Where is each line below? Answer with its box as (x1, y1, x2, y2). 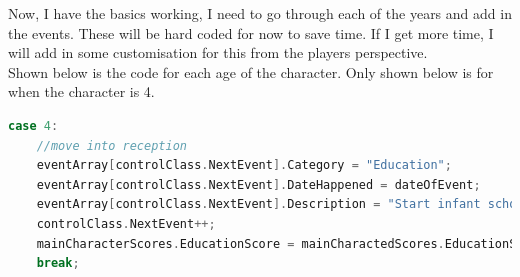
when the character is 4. (8, 81, 155, 102)
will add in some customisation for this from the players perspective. (8, 42, 428, 63)
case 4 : (8, 118, 59, 133)
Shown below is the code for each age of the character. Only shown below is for (8, 61, 494, 82)
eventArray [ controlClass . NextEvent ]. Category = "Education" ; (36, 158, 452, 173)
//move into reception (36, 138, 187, 153)
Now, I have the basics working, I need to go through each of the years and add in (8, 3, 512, 23)
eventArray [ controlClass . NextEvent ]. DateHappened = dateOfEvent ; (36, 177, 481, 192)
